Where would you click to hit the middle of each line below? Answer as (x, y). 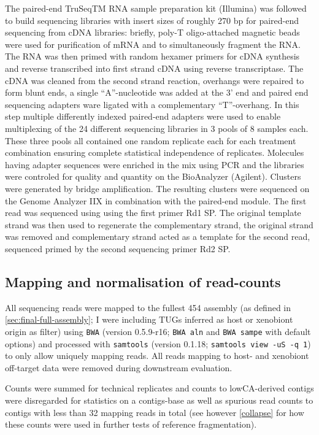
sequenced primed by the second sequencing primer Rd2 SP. (118, 248)
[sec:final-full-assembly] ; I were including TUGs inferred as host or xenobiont (149, 319)
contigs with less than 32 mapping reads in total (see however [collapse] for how (155, 412)
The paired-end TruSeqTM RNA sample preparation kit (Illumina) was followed (156, 8)
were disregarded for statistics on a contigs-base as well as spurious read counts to (159, 400)
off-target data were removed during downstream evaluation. (119, 367)
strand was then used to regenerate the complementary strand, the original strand (159, 224)
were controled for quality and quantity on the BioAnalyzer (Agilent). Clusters (153, 176)
